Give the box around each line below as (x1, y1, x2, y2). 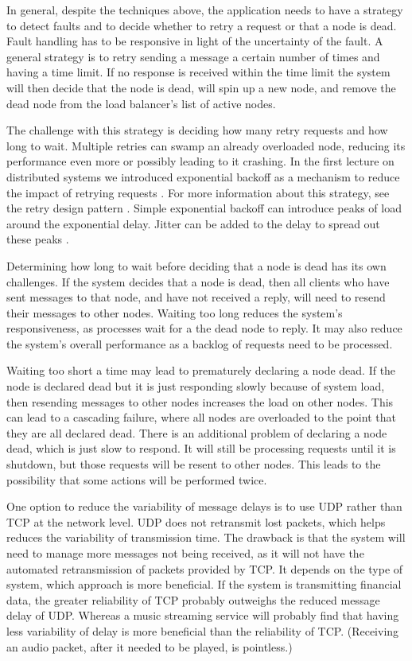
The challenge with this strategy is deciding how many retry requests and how (6, 122, 388, 138)
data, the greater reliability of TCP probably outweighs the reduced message (6, 591, 380, 608)
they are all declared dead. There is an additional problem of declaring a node (6, 424, 387, 441)
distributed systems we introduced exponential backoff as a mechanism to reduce (6, 168, 400, 185)
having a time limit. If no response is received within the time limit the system (6, 64, 391, 80)
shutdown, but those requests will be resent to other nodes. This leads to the (6, 456, 381, 472)
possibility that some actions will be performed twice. (6, 471, 267, 488)
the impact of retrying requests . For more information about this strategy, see (6, 184, 390, 200)
